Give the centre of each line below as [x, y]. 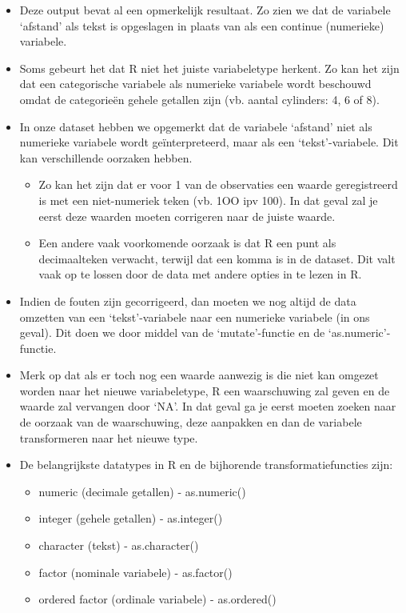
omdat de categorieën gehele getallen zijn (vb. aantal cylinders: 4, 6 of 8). [199, 99]
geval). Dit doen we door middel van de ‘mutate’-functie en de [172, 333]
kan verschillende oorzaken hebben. [106, 157]
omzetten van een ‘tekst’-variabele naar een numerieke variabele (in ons [195, 317]
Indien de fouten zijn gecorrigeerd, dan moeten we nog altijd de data [188, 300]
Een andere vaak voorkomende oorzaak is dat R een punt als [187, 243]
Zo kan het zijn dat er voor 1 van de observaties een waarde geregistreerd [218, 184]
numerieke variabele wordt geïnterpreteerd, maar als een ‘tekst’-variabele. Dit [209, 142]
